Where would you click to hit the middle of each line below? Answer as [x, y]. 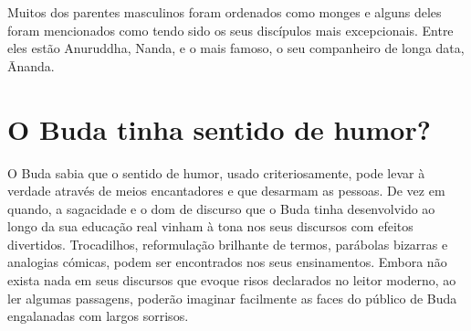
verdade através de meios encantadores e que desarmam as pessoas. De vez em [226, 191]
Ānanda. [31, 65]
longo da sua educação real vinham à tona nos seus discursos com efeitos [210, 226]
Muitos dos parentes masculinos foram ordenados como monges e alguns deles [225, 12]
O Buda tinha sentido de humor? [219, 128]
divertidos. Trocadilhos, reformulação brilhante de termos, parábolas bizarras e [228, 244]
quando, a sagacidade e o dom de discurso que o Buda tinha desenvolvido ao [221, 208]
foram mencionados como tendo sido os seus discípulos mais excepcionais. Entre [230, 30]
